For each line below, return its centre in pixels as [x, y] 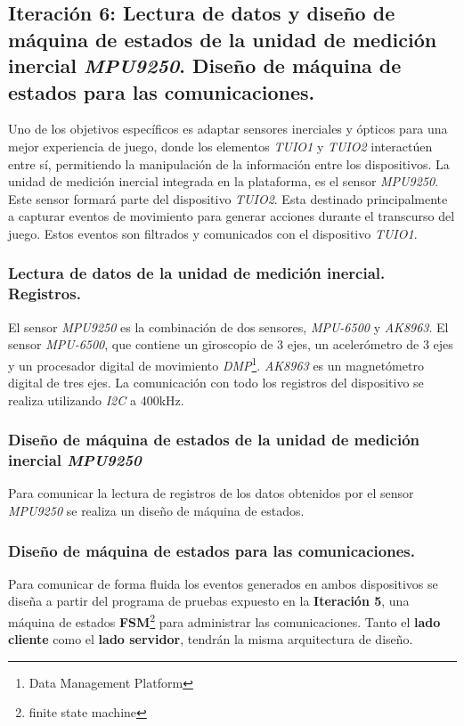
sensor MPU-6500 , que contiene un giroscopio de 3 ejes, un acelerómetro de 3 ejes [231, 344]
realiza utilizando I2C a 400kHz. [96, 400]
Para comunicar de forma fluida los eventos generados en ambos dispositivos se [223, 583]
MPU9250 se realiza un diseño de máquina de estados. [156, 511]
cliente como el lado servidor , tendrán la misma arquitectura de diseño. [211, 639]
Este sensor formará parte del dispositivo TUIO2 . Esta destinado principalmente [228, 198]
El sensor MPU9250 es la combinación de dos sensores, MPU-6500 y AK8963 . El [228, 326]
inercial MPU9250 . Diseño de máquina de [205, 65]
